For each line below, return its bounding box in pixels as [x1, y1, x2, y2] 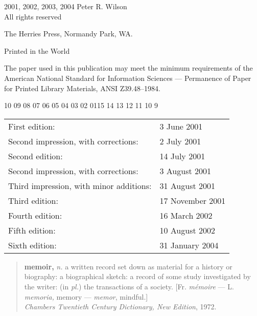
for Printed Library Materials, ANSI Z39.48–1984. [4, 82, 160, 93]
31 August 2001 [159, 179, 215, 192]
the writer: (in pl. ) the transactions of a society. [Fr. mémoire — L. [24, 281, 234, 291]
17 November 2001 [159, 194, 226, 206]
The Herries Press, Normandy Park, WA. [4, 28, 133, 39]
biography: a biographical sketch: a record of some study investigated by [24, 271, 251, 282]
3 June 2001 [159, 120, 203, 132]
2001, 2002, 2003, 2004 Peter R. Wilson [4, 1, 127, 11]
